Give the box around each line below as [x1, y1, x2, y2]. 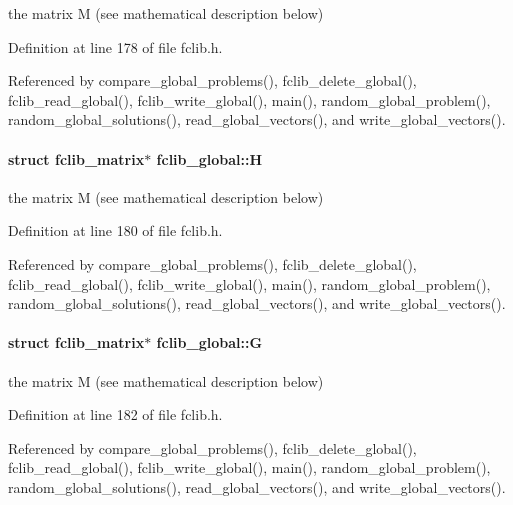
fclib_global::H [156, 148, 263, 169]
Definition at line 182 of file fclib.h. [8, 404, 223, 425]
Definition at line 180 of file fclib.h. [8, 220, 223, 241]
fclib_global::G [156, 332, 263, 353]
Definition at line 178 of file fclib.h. [8, 36, 223, 57]
